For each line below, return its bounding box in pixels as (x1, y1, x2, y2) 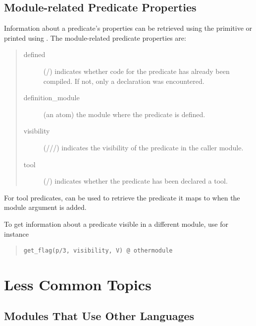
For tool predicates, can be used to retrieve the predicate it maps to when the (4, 192, 240, 202)
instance (4, 228, 29, 239)
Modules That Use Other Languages (4, 308, 195, 324)
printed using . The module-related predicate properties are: (4, 32, 186, 43)
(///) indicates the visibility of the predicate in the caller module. (43, 142, 244, 152)
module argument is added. (4, 202, 87, 212)
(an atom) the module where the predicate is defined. (43, 109, 205, 119)
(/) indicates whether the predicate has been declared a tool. (43, 176, 228, 186)
